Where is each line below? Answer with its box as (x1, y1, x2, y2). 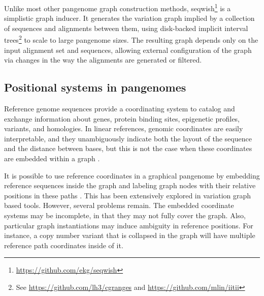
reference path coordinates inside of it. (4, 240, 123, 250)
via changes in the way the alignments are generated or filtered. (4, 54, 202, 65)
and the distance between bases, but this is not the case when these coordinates (4, 143, 252, 154)
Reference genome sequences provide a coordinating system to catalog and (4, 103, 235, 114)
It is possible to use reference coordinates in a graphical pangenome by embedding (4, 170, 260, 181)
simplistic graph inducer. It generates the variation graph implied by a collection (4, 13, 255, 23)
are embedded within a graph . (4, 153, 100, 164)
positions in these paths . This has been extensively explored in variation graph (4, 190, 251, 200)
